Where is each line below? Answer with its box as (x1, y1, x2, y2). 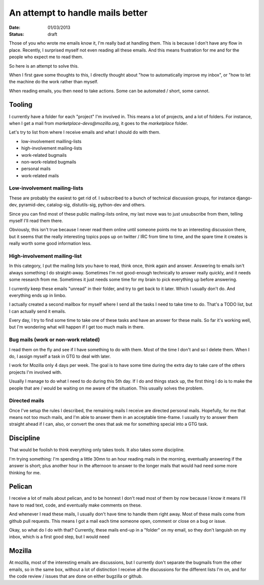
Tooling (9, 100, 33, 109)
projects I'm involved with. (9, 369, 62, 375)
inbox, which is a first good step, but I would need (9, 534, 110, 540)
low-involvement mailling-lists (21, 138, 82, 144)
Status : (9, 31, 24, 37)
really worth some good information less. (9, 241, 92, 246)
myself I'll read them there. (9, 218, 63, 224)
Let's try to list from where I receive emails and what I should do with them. (9, 129, 161, 135)
